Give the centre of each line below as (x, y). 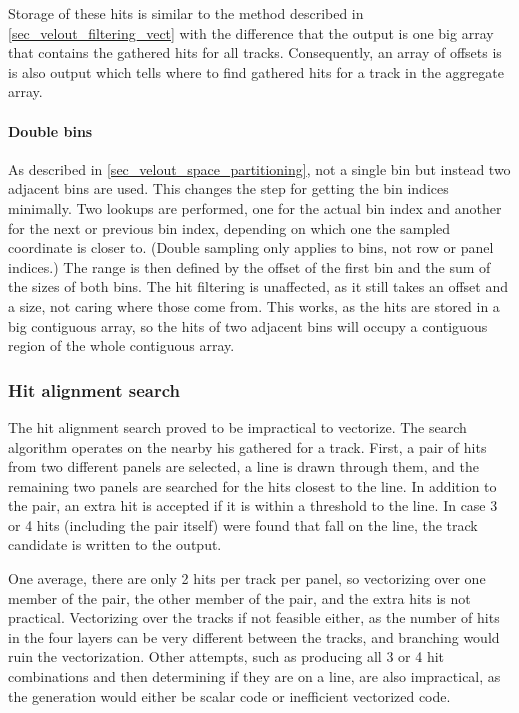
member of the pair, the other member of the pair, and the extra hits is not (239, 597)
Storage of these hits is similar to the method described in (186, 13)
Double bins (50, 130)
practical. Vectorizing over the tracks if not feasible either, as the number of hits (254, 617)
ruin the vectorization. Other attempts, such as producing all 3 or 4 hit (226, 656)
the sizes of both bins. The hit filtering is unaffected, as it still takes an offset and (258, 286)
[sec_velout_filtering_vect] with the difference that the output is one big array (251, 32)
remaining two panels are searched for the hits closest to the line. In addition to (252, 485)
